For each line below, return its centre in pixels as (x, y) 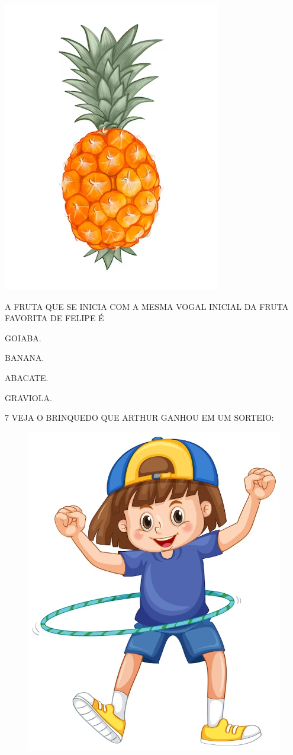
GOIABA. (23, 337)
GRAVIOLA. (28, 397)
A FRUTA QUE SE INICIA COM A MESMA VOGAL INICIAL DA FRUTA (147, 306)
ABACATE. (27, 377)
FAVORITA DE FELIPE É (54, 318)
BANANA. (25, 358)
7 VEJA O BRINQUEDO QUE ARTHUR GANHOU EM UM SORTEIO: (139, 418)
